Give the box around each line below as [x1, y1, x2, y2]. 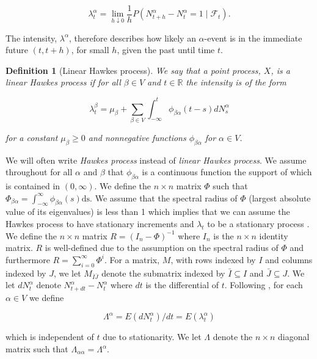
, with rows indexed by [170, 253, 256, 266]
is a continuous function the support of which [142, 165, 312, 178]
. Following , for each [224, 278, 303, 291]
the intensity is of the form [186, 76, 286, 89]
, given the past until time [117, 43, 215, 56]
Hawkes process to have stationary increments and [5, 217, 194, 230]
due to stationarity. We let [103, 330, 202, 343]
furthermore [5, 253, 50, 266]
